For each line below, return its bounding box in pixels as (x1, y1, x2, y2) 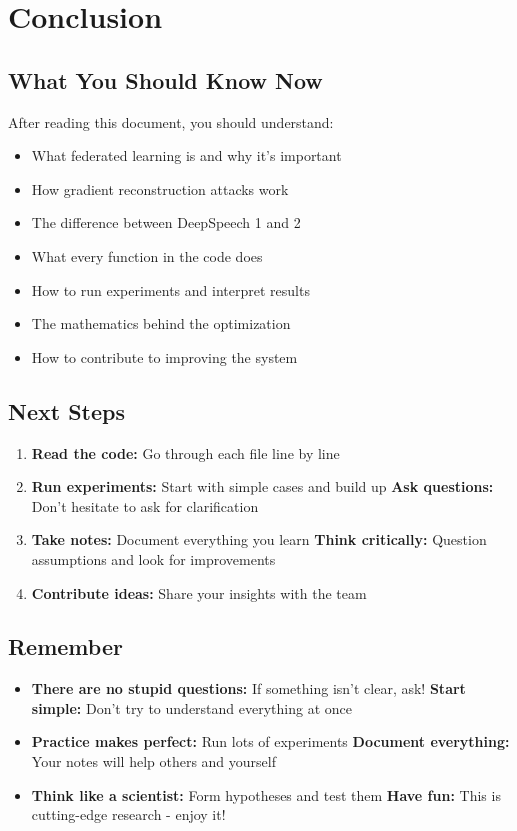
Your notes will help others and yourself (31, 751, 276, 772)
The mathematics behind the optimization (31, 313, 291, 334)
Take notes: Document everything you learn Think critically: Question (31, 529, 487, 550)
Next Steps (8, 395, 125, 426)
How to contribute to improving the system (31, 346, 298, 367)
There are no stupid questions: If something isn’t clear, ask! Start (31, 678, 466, 699)
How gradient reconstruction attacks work (31, 178, 289, 199)
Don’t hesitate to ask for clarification (31, 495, 259, 516)
